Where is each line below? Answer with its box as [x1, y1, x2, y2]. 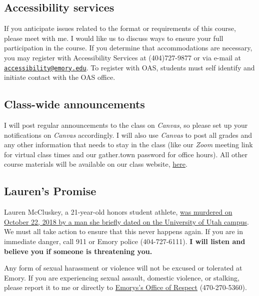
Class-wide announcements [4, 96, 145, 112]
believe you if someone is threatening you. [4, 246, 152, 256]
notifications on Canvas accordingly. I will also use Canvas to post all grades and [4, 129, 252, 140]
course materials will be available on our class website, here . [4, 159, 187, 169]
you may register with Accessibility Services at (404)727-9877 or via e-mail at [4, 52, 241, 62]
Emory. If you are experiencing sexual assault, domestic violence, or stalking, [4, 272, 239, 283]
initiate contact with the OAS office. [4, 72, 115, 82]
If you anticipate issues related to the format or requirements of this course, [4, 23, 236, 33]
